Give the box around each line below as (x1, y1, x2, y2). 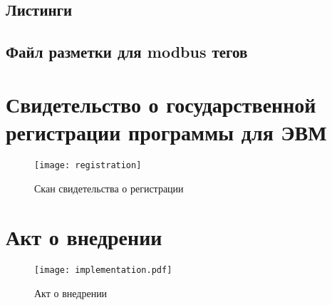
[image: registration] (34, 160, 142, 170)
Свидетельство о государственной (6, 89, 316, 118)
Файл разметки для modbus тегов (6, 41, 248, 63)
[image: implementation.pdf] (34, 265, 172, 276)
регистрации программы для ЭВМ (6, 117, 327, 146)
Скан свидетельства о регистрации (34, 180, 184, 195)
